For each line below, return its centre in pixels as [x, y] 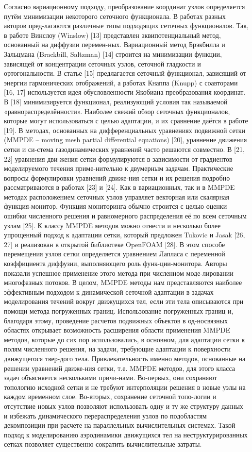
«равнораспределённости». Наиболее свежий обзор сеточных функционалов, [117, 111]
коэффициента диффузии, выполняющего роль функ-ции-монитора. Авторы [116, 263]
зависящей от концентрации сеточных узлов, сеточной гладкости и [102, 63]
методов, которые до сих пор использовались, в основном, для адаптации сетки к [125, 339]
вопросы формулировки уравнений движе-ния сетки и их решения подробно [117, 177]
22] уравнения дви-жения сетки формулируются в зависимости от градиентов [118, 159]
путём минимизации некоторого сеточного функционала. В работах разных [115, 16]
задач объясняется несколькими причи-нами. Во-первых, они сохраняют [110, 377]
